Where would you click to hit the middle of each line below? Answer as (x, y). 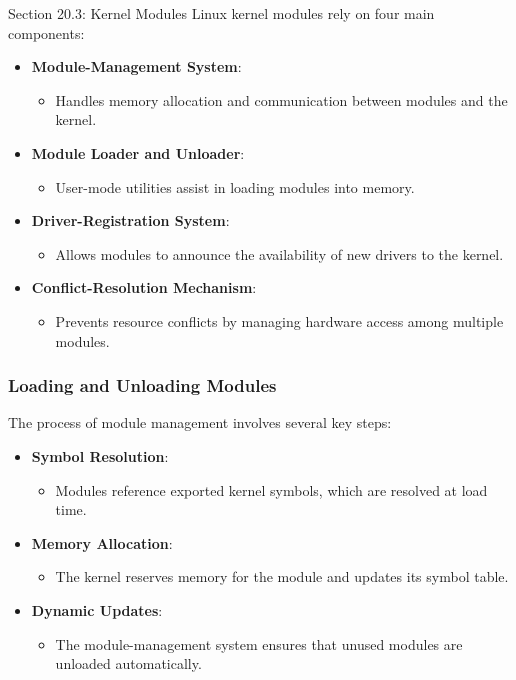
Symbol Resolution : (100, 455)
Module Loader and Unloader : (138, 152)
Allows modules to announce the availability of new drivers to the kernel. (279, 253)
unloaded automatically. (128, 663)
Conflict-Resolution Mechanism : (144, 287)
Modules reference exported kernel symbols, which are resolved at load (271, 489)
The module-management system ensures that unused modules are (259, 643)
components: (46, 32)
